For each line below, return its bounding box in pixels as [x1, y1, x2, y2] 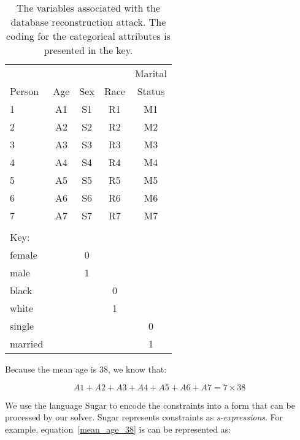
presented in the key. [44, 43, 133, 57]
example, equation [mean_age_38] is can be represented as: [5, 422, 231, 435]
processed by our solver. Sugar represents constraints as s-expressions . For [5, 411, 283, 423]
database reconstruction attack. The [10, 15, 166, 29]
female [10, 248, 37, 262]
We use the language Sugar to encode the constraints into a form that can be [5, 398, 295, 411]
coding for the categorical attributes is [6, 29, 171, 43]
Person [10, 84, 39, 98]
